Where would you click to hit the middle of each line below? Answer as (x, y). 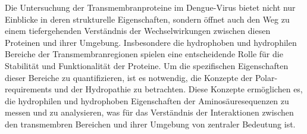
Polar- (266, 77)
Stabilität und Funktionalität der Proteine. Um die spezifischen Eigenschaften (147, 65)
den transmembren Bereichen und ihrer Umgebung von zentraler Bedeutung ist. (150, 124)
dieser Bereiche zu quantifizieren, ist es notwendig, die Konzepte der (129, 77)
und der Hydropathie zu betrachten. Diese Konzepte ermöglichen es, (178, 89)
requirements (28, 89)
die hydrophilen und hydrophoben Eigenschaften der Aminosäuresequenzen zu (147, 100)
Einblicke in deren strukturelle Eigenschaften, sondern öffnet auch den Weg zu (147, 19)
